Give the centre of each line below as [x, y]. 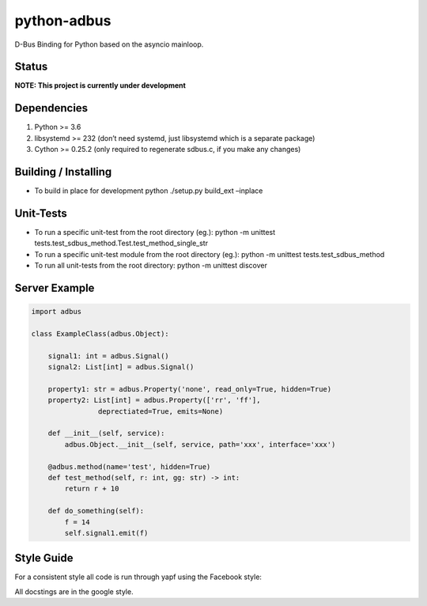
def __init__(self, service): [106, 434]
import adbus [57, 312]
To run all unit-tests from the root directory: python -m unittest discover [151, 266]
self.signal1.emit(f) [106, 533]
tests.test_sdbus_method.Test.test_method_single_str [121, 243]
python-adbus [63, 21]
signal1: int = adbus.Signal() [108, 356]
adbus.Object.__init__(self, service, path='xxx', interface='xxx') [200, 444]
